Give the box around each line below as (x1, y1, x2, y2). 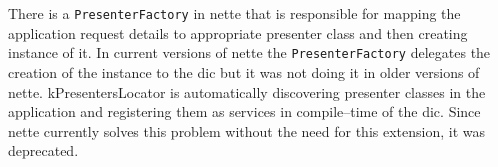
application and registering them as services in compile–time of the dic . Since (8, 101, 481, 122)
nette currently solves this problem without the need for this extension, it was (8, 120, 485, 141)
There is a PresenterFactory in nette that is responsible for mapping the (8, 3, 461, 23)
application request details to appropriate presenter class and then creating (8, 22, 468, 43)
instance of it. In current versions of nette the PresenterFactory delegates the (8, 42, 491, 63)
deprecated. (8, 140, 79, 161)
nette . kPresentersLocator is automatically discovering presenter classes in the (8, 81, 486, 102)
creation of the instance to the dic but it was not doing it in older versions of (8, 61, 480, 82)
